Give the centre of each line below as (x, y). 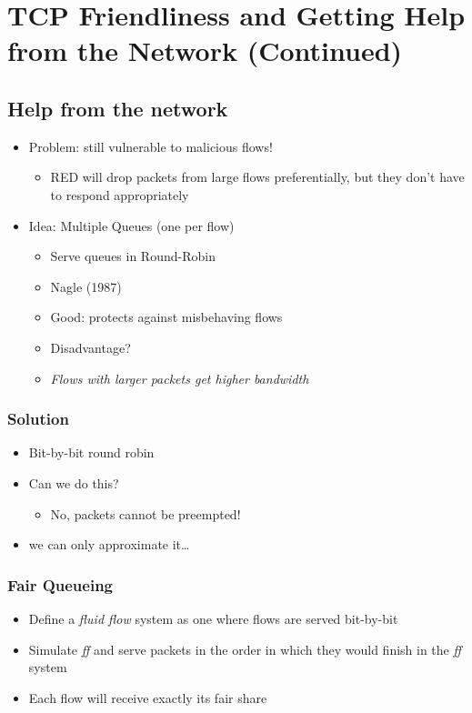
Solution (38, 419)
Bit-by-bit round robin (91, 452)
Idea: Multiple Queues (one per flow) (131, 225)
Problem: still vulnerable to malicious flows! (151, 146)
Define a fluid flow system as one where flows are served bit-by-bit (213, 618)
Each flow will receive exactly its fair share (148, 697)
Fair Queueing (60, 584)
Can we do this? (74, 482)
